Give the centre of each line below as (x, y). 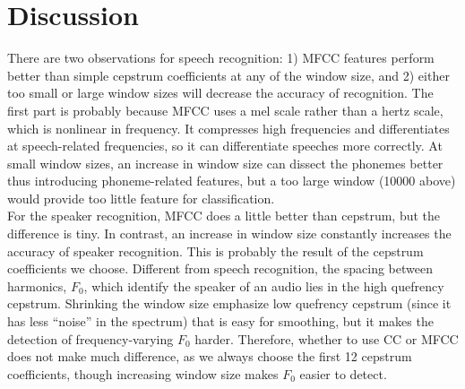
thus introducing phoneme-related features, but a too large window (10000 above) (232, 181)
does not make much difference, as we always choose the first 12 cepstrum (210, 356)
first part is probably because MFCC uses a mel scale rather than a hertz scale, (225, 110)
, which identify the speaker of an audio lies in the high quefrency (264, 285)
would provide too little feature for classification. (141, 198)
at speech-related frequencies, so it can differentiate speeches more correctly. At (225, 146)
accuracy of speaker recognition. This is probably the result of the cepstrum (215, 251)
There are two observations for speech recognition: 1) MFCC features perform (221, 58)
